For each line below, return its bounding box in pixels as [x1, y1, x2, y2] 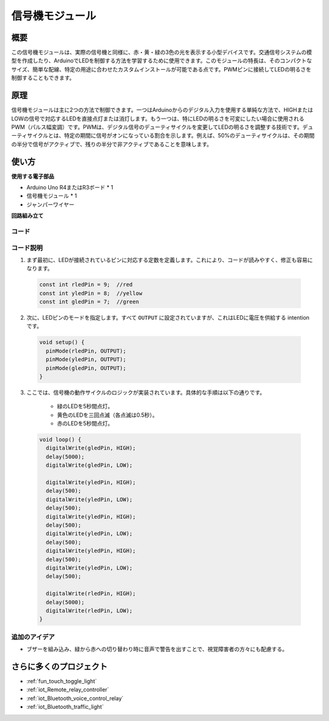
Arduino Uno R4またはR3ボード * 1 [26, 184, 113, 191]
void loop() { [39, 436, 82, 443]
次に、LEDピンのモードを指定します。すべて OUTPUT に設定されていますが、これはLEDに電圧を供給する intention [26, 314, 310, 321]
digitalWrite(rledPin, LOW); [46, 607, 133, 614]
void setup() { [39, 339, 85, 346]
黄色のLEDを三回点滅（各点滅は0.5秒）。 [57, 411, 158, 419]
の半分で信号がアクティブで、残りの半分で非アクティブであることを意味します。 [11, 141, 213, 148]
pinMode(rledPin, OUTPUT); [46, 347, 127, 354]
